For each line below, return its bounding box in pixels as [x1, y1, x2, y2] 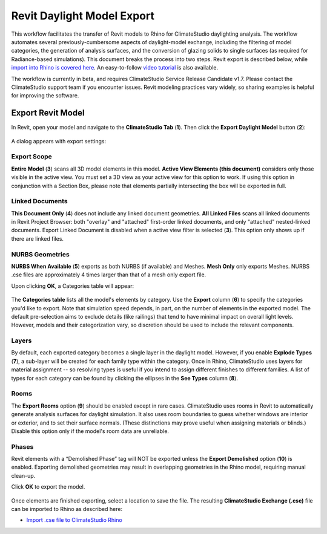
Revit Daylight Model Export [11, 9, 154, 22]
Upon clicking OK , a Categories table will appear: [11, 282, 134, 290]
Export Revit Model [11, 108, 85, 118]
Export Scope [11, 152, 53, 161]
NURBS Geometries [11, 250, 70, 258]
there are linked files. [11, 235, 64, 242]
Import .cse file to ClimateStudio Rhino [26, 516, 122, 524]
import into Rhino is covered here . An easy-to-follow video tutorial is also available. [11, 64, 219, 71]
